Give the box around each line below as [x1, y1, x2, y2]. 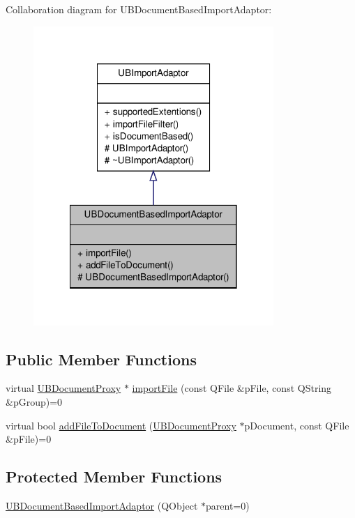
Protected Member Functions [6, 466, 222, 487]
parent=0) [206, 498, 250, 512]
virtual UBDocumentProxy [6, 381, 121, 395]
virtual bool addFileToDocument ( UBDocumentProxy [6, 418, 236, 432]
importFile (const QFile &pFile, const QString [132, 381, 332, 395]
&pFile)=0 [6, 432, 52, 446]
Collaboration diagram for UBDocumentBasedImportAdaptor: [6, 2, 272, 16]
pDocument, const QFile [244, 418, 349, 432]
